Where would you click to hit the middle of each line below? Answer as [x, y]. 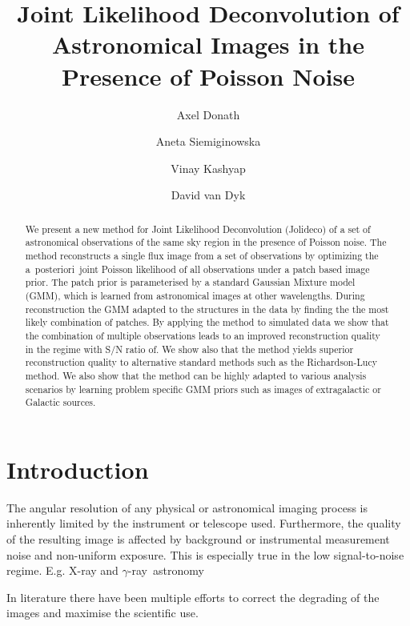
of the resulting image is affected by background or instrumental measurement [198, 538]
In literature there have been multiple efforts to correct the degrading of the [193, 597]
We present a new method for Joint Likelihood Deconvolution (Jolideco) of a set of [198, 229]
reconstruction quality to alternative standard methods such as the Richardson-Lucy [201, 362]
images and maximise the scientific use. [102, 613]
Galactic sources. [60, 402]
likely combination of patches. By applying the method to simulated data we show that [207, 322]
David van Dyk [208, 195]
